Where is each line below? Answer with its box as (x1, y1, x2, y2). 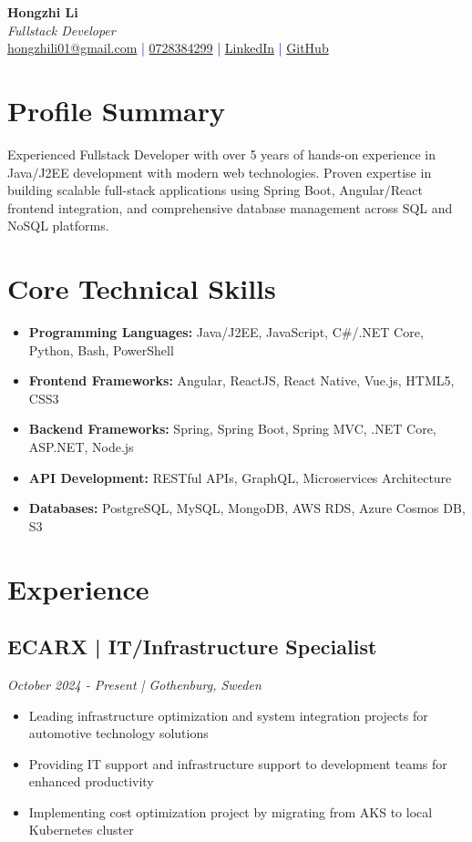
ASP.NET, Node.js (28, 436, 134, 456)
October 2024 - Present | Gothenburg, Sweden (7, 674, 262, 693)
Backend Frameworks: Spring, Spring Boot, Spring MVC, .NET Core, (28, 419, 436, 438)
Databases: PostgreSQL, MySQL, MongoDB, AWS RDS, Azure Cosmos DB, (28, 498, 466, 518)
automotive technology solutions (28, 724, 209, 743)
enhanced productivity (28, 772, 154, 791)
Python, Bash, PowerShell (28, 340, 174, 359)
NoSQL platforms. (7, 216, 109, 235)
